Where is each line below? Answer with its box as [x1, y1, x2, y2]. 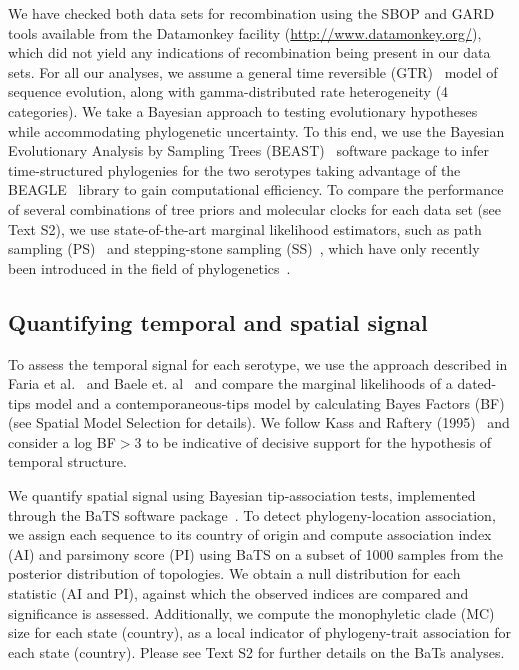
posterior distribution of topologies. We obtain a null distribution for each [8, 563, 461, 584]
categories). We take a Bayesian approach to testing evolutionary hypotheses [8, 100, 478, 121]
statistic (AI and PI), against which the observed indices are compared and [8, 583, 469, 604]
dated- [457, 373, 497, 394]
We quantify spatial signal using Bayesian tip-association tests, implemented [8, 485, 476, 506]
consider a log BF [8, 431, 116, 452]
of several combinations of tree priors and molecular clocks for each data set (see [8, 198, 501, 219]
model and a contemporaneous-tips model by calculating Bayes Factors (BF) [35, 392, 505, 413]
